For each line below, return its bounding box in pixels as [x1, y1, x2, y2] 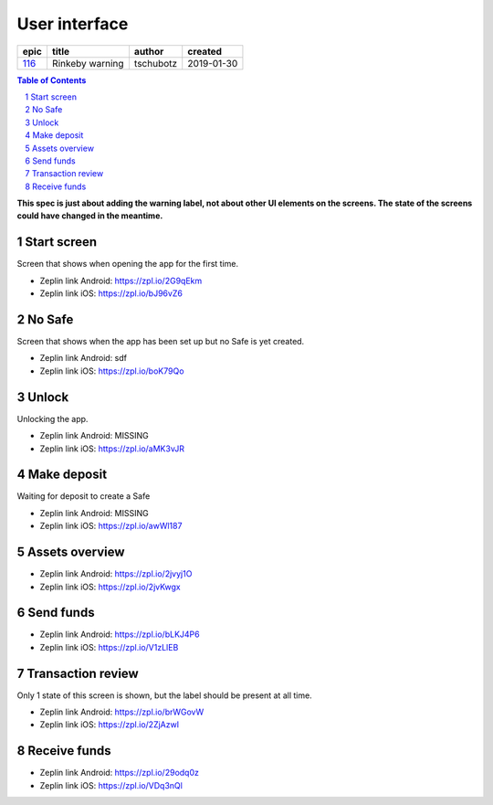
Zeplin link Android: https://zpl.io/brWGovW [39, 706, 205, 717]
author [133, 45, 164, 58]
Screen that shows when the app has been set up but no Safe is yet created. [16, 336, 305, 347]
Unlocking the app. [16, 413, 89, 424]
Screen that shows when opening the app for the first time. [16, 259, 239, 270]
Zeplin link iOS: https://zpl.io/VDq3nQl [39, 779, 183, 790]
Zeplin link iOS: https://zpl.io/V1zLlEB [39, 641, 179, 652]
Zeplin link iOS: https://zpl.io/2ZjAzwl [39, 719, 180, 730]
